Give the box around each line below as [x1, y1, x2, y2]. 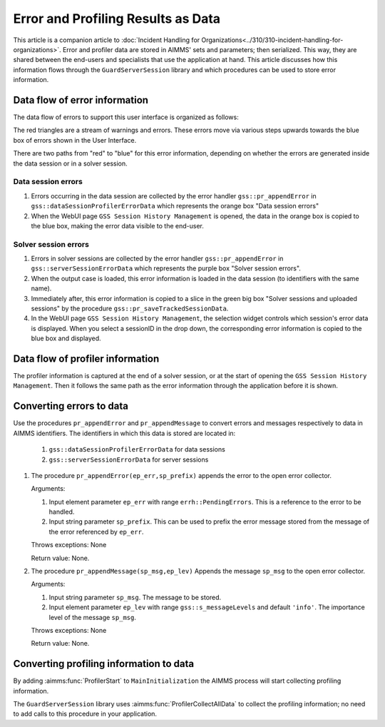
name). [31, 284, 52, 293]
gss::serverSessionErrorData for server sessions [48, 455, 209, 464]
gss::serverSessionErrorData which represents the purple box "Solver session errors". [31, 264, 301, 273]
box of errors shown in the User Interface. [13, 136, 137, 144]
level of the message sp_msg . [48, 613, 137, 621]
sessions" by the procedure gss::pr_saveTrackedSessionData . [31, 304, 229, 312]
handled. [48, 507, 75, 517]
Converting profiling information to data [13, 658, 195, 670]
